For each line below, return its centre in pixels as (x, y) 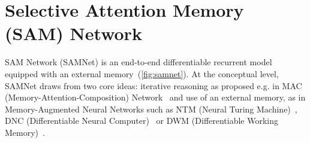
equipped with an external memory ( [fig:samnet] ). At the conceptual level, (142, 73)
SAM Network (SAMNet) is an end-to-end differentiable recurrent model (139, 62)
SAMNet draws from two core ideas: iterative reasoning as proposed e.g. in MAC (154, 85)
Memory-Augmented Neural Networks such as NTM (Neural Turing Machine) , (151, 109)
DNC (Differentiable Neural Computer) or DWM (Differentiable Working (142, 121)
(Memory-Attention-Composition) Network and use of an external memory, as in (155, 97)
